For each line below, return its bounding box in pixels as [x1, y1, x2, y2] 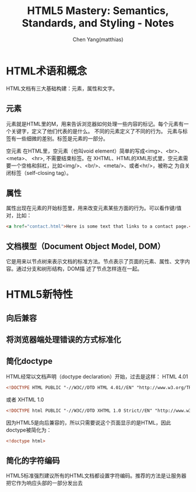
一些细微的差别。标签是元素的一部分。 [16, 135, 108, 142]
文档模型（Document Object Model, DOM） [6, 241, 165, 251]
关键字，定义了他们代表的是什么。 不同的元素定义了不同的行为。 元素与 [10, 128, 183, 135]
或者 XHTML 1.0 [6, 396, 44, 403]
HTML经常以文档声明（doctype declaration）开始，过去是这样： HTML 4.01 [6, 373, 188, 380]
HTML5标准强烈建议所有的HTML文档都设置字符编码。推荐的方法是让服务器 [6, 472, 187, 479]
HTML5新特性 [6, 288, 73, 301]
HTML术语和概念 [6, 64, 87, 77]
